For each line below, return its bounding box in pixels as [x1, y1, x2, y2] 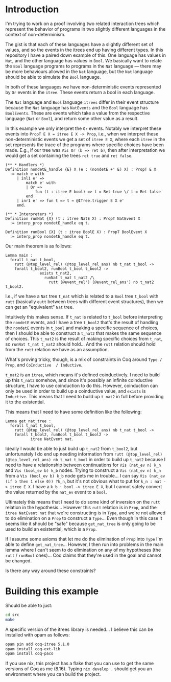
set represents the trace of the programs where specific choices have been [5, 142, 164, 148]
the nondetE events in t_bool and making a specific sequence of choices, [5, 325, 159, 331]
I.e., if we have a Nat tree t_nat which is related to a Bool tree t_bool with [5, 293, 159, 299]
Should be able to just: [5, 602, 53, 608]
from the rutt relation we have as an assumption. [5, 346, 109, 352]
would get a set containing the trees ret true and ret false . [5, 152, 133, 158]
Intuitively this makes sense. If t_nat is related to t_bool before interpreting [5, 313, 163, 320]
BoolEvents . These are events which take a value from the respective [5, 110, 150, 116]
